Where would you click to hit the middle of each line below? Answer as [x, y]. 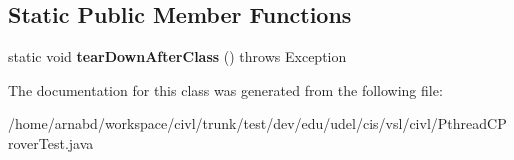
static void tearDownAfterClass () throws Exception [177, 56]
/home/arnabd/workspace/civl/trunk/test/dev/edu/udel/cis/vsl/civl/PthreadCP [257, 123]
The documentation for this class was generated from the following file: [225, 89]
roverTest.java [51, 142]
